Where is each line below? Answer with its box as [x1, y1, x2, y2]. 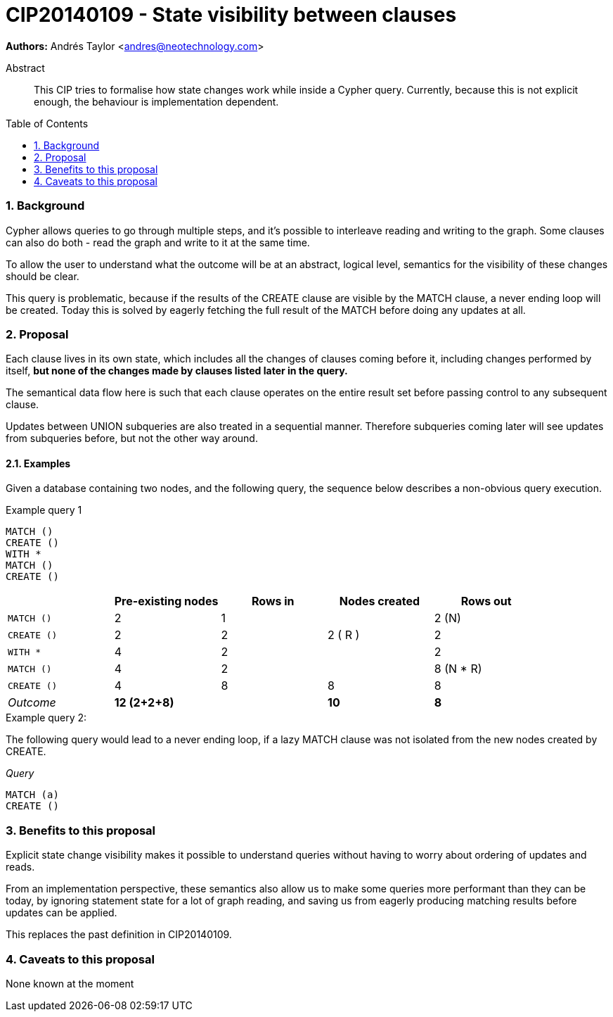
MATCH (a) [6, 789, 59, 801]
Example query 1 [6, 504, 82, 517]
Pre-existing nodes [114, 594, 219, 609]
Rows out [460, 594, 512, 609]
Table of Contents [6, 117, 89, 130]
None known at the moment [6, 977, 134, 990]
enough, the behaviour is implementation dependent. [34, 95, 279, 108]
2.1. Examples [6, 457, 71, 469]
